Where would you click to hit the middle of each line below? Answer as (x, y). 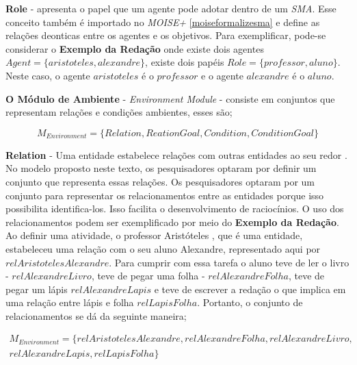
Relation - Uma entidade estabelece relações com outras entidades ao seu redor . (176, 154)
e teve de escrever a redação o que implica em (250, 289)
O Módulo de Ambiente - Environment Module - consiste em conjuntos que (170, 98)
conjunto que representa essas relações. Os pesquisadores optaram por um (160, 181)
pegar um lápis (37, 289)
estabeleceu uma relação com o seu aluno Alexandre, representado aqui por (163, 248)
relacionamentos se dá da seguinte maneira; (96, 315)
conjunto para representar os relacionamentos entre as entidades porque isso (165, 195)
